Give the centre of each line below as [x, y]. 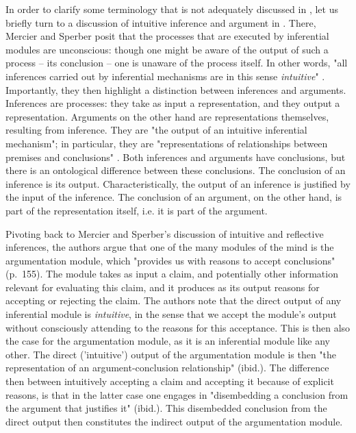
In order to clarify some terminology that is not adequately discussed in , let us [172, 9]
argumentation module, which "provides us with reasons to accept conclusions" [170, 260]
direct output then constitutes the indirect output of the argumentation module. [174, 421]
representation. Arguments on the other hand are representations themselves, [167, 116]
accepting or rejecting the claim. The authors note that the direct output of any [174, 300]
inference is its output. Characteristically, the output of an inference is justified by [178, 183]
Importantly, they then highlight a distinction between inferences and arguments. [176, 89]
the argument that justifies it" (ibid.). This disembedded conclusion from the [166, 408]
